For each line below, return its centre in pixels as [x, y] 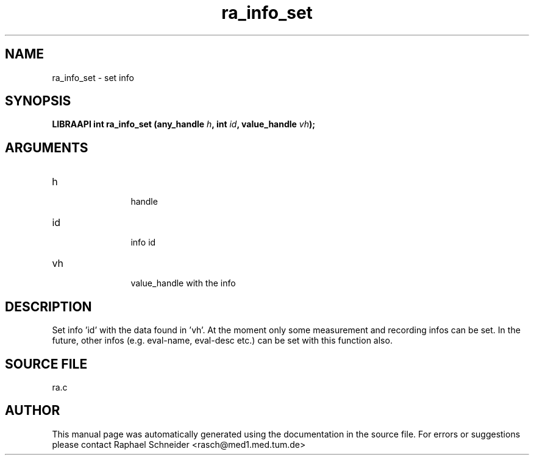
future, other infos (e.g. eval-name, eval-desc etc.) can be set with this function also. [222, 341]
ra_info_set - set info [93, 77]
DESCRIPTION [48, 306]
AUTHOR [33, 411]
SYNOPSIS [38, 101]
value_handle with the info [183, 283]
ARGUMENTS [47, 147]
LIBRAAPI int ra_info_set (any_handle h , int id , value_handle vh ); [184, 124]
